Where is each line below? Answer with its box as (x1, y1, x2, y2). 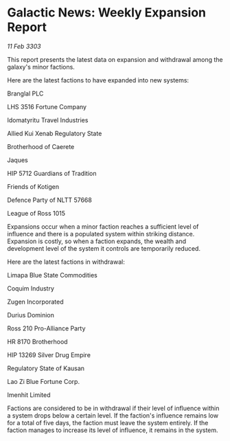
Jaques (7, 156, 29, 164)
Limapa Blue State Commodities (7, 271, 97, 279)
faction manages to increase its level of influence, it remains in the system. (7, 426, 218, 434)
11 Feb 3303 (7, 42, 41, 50)
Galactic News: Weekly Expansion (7, 5, 206, 21)
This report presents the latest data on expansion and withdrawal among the (7, 55, 223, 63)
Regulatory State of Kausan (7, 364, 84, 372)
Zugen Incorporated (7, 297, 64, 306)
